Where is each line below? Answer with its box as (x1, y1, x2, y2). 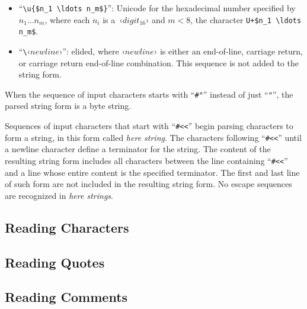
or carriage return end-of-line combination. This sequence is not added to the (18, 56, 299, 69)
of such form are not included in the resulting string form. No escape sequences (5, 178, 292, 190)
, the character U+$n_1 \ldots (190, 13, 302, 25)
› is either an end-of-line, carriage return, (153, 44, 303, 57)
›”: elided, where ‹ (59, 44, 125, 57)
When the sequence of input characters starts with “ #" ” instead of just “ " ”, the (5, 88, 293, 100)
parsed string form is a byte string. (5, 99, 132, 112)
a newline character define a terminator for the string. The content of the (5, 143, 271, 155)
